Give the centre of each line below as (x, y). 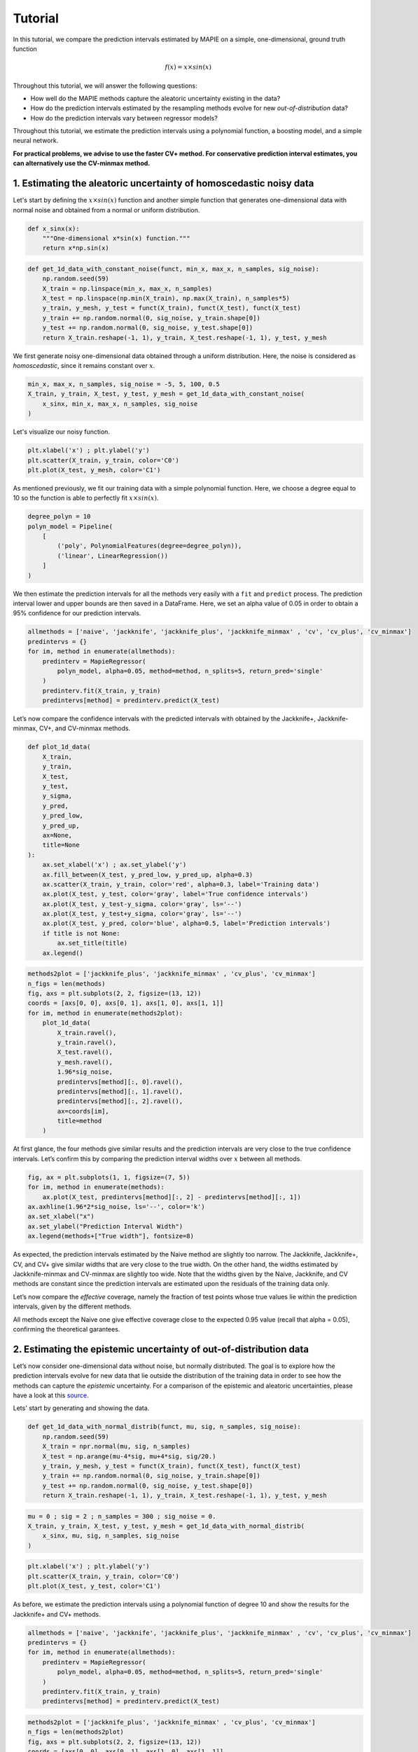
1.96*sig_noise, (85, 1072)
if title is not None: (81, 933)
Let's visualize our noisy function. (61, 432)
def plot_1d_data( (59, 747)
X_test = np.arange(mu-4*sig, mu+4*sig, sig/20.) (129, 1456)
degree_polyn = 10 (59, 516)
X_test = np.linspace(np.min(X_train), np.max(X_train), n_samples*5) (166, 299)
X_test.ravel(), (85, 1052)
